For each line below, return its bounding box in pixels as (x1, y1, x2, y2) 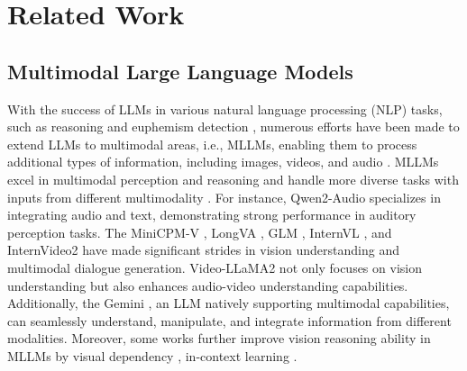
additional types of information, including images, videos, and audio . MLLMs (7, 152, 439, 171)
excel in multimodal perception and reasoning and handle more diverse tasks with (7, 169, 459, 188)
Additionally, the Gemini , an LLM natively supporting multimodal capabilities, (7, 294, 450, 312)
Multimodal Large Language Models (7, 57, 353, 85)
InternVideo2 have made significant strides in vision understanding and (7, 240, 399, 259)
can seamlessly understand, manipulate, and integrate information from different (7, 311, 452, 330)
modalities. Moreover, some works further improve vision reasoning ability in (7, 329, 431, 348)
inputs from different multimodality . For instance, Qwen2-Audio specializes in (7, 187, 441, 206)
